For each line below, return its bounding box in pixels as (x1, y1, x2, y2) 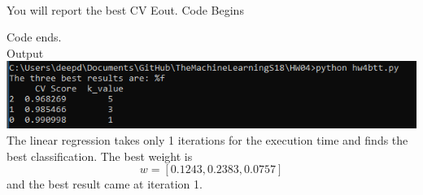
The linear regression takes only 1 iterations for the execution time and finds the (7, 132, 408, 149)
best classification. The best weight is (7, 147, 193, 164)
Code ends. (7, 28, 62, 45)
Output (7, 44, 44, 61)
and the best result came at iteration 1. (7, 175, 203, 193)
